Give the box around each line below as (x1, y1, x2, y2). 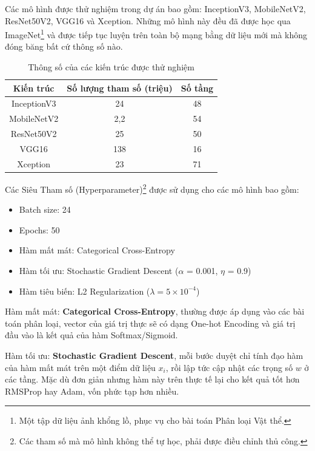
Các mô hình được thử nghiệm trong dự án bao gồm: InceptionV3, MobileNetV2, (5, 2, 306, 15)
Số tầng (181, 81, 214, 94)
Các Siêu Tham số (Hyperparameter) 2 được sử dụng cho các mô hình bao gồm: (5, 181, 299, 195)
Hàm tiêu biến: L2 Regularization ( (19, 284, 150, 297)
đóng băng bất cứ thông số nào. (5, 40, 123, 53)
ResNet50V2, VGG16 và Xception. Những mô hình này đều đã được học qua (5, 14, 291, 27)
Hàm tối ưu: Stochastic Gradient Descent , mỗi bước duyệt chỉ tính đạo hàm (5, 349, 303, 361)
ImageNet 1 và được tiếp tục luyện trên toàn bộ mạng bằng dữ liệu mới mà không (5, 27, 308, 41)
